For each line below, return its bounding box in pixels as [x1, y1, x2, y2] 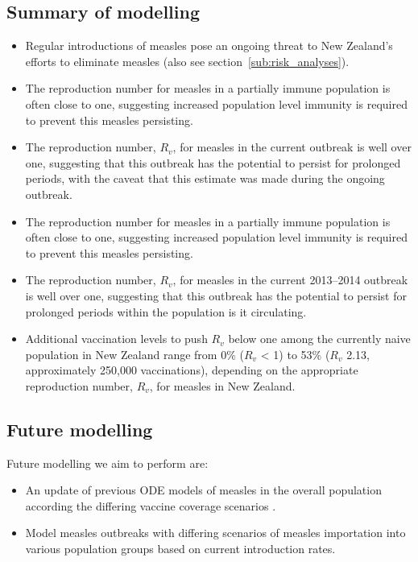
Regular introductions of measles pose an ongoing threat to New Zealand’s [25, 37, 393, 54]
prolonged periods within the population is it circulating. [25, 303, 307, 320]
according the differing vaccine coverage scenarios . [25, 497, 276, 514]
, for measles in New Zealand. [149, 377, 296, 394]
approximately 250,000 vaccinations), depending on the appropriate [25, 362, 358, 378]
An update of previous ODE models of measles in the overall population [25, 481, 382, 498]
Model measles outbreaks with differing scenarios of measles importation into [25, 524, 406, 541]
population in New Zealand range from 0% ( [25, 345, 244, 362]
